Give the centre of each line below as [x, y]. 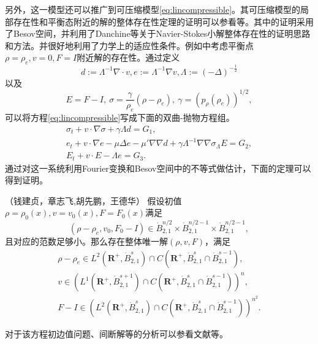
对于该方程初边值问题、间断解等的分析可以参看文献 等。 [116, 334]
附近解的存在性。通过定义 [128, 57]
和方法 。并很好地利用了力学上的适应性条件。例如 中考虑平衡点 [129, 45]
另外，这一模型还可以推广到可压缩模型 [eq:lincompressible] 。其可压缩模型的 [153, 9]
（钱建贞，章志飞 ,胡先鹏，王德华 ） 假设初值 [93, 200]
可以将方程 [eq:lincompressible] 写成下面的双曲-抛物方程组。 [120, 117]
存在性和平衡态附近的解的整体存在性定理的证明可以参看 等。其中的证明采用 [163, 21]
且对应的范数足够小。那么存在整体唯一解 [86, 241]
